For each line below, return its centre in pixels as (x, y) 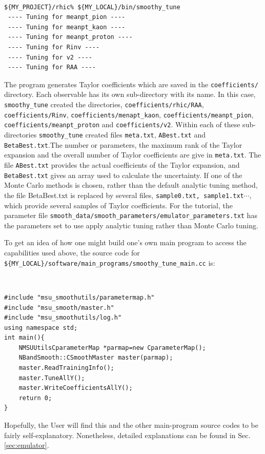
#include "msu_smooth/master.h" (59, 308)
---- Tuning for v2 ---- (50, 57)
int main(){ (24, 338)
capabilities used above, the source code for (72, 252)
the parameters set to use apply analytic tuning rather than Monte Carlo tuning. (131, 225)
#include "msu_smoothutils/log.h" (63, 318)
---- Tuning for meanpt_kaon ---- (67, 27)
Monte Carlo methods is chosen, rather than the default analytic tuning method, (131, 185)
